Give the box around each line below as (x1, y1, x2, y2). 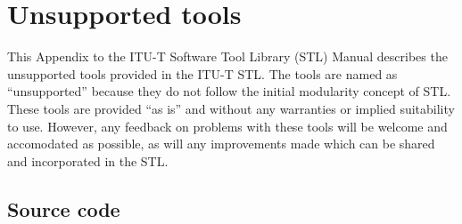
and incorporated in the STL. (7, 151, 169, 170)
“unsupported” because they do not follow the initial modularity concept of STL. (7, 82, 451, 100)
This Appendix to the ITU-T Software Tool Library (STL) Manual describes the (7, 47, 448, 66)
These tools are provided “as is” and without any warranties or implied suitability (7, 99, 455, 117)
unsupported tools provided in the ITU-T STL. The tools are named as (7, 64, 398, 83)
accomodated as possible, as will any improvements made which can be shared (7, 134, 435, 153)
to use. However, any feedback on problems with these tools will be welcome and (7, 116, 448, 135)
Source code (7, 195, 120, 222)
